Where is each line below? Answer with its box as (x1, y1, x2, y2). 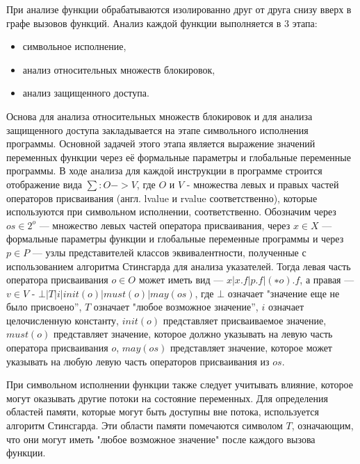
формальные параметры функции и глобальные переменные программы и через (6, 231, 344, 246)
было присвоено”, (6, 299, 82, 314)
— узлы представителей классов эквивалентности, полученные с (32, 245, 306, 259)
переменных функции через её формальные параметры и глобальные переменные (6, 149, 351, 164)
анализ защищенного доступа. (22, 85, 149, 100)
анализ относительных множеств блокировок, (22, 62, 215, 76)
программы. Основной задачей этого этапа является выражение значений (6, 136, 316, 151)
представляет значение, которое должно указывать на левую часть (53, 326, 333, 341)
